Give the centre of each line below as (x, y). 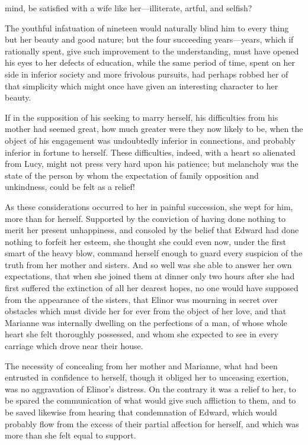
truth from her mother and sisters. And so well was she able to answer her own (148, 264)
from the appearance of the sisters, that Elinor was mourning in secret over (141, 299)
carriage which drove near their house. (74, 346)
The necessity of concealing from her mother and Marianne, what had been (141, 365)
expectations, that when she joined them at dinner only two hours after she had (150, 276)
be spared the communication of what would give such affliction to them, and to (150, 400)
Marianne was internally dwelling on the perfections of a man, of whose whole (146, 322)
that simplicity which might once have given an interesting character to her (142, 86)
